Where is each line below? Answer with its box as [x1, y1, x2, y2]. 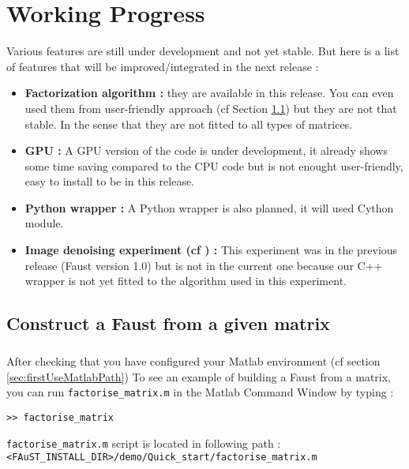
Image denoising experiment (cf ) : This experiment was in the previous [24, 242, 398, 258]
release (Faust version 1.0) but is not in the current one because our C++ [24, 257, 383, 273]
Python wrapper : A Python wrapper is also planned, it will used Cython [24, 199, 394, 216]
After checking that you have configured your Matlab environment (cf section [6, 353, 381, 369]
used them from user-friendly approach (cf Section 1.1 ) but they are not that [24, 99, 397, 116]
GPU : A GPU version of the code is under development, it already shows [24, 142, 388, 159]
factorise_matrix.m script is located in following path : [6, 434, 281, 451]
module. [24, 215, 64, 231]
